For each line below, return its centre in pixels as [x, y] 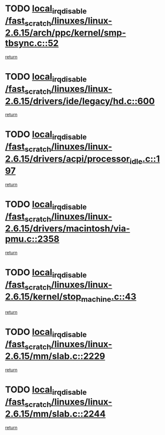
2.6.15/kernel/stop [43, 297]
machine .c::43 [109, 298]
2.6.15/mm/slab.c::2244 [55, 414]
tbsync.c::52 [32, 43]
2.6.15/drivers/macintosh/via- [68, 229]
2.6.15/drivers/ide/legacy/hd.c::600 [80, 101]
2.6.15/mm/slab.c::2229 [55, 356]
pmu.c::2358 [32, 239]
